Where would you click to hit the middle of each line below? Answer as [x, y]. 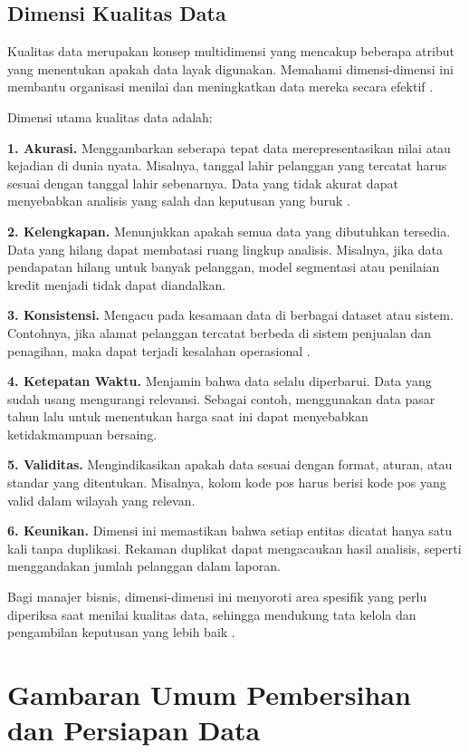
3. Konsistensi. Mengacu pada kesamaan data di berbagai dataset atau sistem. [230, 315]
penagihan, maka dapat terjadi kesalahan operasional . [159, 350]
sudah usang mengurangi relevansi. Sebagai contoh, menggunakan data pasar [221, 398]
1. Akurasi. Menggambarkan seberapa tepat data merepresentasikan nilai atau [229, 147]
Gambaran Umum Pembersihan [209, 695]
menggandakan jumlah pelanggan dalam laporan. [144, 566]
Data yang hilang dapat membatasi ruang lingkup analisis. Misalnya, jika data [225, 249]
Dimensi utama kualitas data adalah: [110, 116]
